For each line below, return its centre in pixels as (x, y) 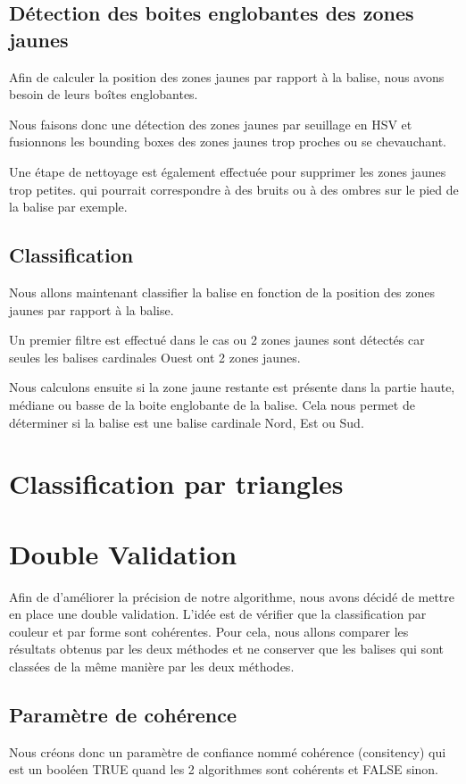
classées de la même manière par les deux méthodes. (152, 666)
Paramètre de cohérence (123, 714)
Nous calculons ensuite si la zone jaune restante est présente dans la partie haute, (232, 387)
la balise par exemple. (68, 207)
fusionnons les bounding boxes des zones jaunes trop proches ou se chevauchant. (228, 142)
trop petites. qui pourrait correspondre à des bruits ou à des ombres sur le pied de (234, 189)
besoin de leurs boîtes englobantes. (104, 94)
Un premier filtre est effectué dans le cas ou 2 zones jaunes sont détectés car (217, 340)
